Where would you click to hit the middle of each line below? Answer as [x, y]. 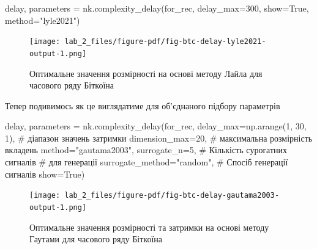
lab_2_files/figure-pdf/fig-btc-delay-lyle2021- [165, 42]
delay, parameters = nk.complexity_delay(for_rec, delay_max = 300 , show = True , [157, 8]
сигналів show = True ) [45, 174]
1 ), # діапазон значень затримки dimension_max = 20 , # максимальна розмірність [159, 138]
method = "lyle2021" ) [43, 20]
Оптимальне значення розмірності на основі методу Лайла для [146, 73]
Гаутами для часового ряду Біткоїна [96, 239]
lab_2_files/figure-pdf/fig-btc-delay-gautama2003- [172, 196]
